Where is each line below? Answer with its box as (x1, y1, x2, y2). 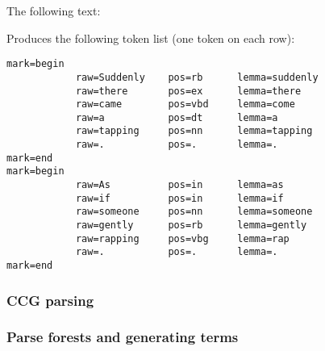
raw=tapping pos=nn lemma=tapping (75, 125, 313, 137)
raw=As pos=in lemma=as (75, 179, 284, 191)
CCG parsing (6, 290, 94, 310)
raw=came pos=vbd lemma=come (75, 98, 295, 111)
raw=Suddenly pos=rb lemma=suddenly (75, 71, 319, 83)
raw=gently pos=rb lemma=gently (75, 219, 307, 232)
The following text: (6, 2, 101, 19)
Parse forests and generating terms (6, 327, 239, 347)
